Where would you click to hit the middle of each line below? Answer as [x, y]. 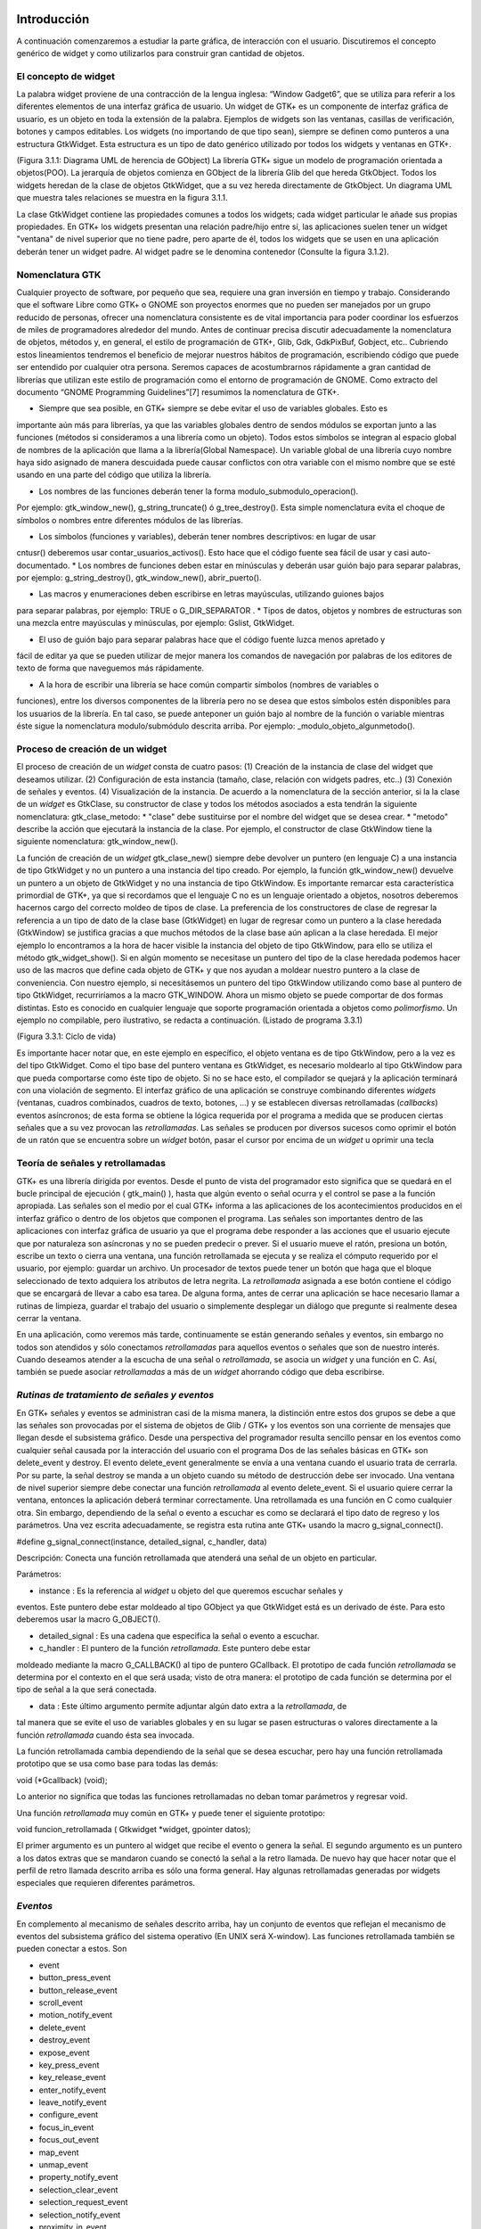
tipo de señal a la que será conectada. [86, 1690]
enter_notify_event [73, 2090]
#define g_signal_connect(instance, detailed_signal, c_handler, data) [142, 1542]
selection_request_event [83, 2202]
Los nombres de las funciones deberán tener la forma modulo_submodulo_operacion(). [199, 491]
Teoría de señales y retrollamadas [91, 1164]
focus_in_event [66, 2127]
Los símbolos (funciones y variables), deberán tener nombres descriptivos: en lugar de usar [207, 536]
